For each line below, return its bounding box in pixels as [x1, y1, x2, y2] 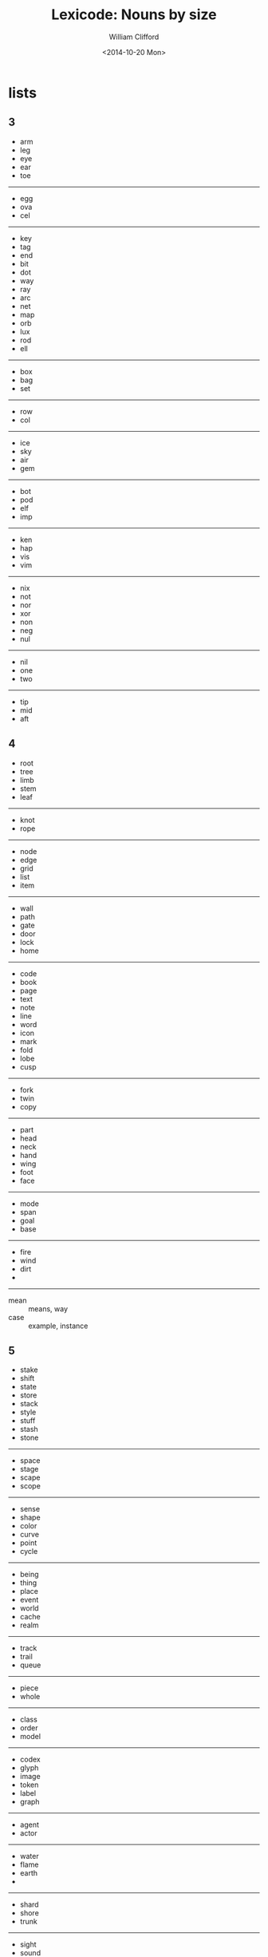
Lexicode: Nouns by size [51, 6, 217, 24]
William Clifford [108, 32, 160, 42]
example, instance [28, 1321, 89, 1330]
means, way [28, 1303, 69, 1314]
